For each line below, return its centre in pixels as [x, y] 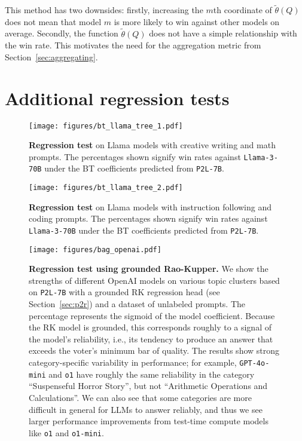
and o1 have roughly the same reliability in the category [152, 374]
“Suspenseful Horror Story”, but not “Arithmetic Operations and [148, 386]
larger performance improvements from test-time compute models [149, 421]
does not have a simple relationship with [223, 33]
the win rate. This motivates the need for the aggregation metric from [133, 45]
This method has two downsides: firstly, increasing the [104, 10]
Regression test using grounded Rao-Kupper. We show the [149, 269]
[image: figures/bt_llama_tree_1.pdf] [106, 126]
